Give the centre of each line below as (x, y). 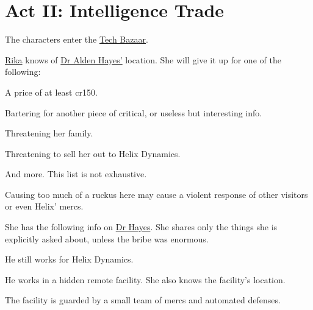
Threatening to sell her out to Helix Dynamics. (93, 153)
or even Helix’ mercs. (44, 206)
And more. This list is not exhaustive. (76, 174)
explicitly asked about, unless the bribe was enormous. (107, 238)
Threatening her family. (49, 133)
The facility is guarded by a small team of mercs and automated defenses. (143, 300)
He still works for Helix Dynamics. (69, 259)
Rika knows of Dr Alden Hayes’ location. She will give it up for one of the (143, 59)
